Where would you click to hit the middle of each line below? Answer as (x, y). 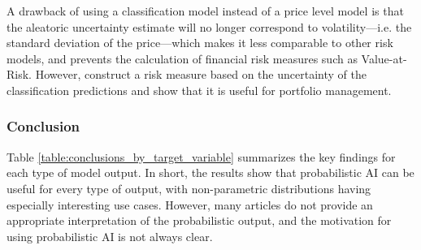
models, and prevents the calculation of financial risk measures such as (182, 58)
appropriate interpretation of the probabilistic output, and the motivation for (199, 220)
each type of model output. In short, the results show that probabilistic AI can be (210, 172)
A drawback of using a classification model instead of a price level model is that (205, 11)
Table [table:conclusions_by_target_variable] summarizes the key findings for (201, 156)
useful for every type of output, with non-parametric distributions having (189, 188)
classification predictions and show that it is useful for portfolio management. (199, 90)
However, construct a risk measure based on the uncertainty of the (201, 74)
